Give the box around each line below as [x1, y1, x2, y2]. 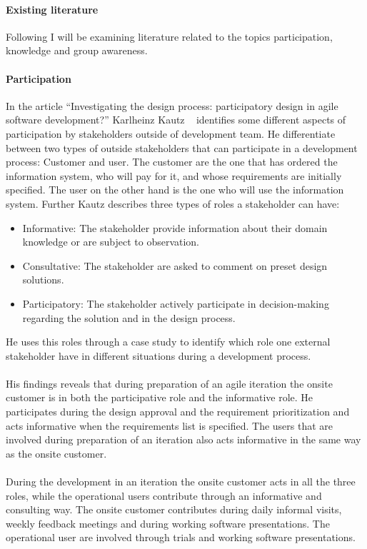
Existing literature [6, 1, 99, 16]
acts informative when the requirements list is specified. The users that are [6, 418, 333, 433]
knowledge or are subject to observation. [22, 234, 200, 249]
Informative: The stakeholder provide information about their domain [22, 220, 328, 235]
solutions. [22, 272, 64, 287]
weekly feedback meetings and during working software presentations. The [6, 515, 330, 530]
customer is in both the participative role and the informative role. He [6, 390, 313, 405]
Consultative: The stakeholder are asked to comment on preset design [22, 258, 328, 273]
